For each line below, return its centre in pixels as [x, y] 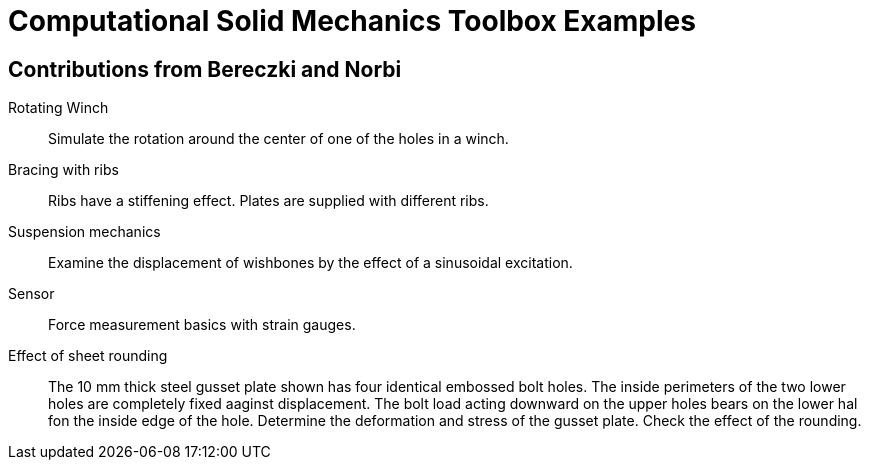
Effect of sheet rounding [88, 356]
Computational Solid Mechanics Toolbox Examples [352, 21]
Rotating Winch [58, 108]
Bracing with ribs [63, 170]
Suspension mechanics [84, 232]
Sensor [31, 294]
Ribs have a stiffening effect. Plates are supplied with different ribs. [268, 201]
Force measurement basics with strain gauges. [202, 325]
